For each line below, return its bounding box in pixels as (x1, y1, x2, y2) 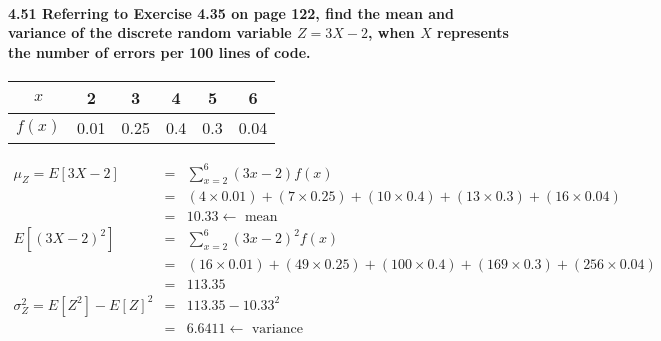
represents (437, 22, 509, 43)
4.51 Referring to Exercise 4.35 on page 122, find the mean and (8, 2, 454, 23)
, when (368, 22, 415, 43)
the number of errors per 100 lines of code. (8, 41, 311, 62)
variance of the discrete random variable (8, 22, 292, 43)
